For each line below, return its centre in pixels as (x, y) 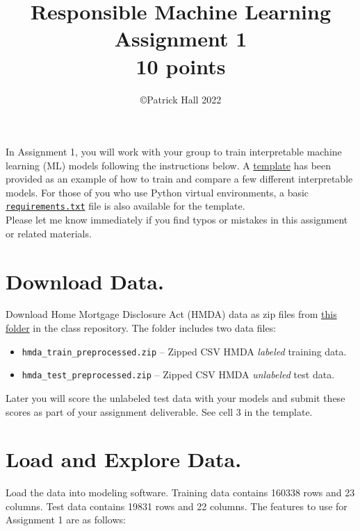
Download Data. (85, 281)
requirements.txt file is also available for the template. (125, 206)
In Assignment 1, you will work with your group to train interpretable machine (174, 152)
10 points (181, 66)
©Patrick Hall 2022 (181, 99)
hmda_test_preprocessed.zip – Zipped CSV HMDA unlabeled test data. (178, 374)
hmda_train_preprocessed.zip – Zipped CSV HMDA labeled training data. (184, 351)
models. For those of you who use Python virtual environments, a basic (157, 192)
